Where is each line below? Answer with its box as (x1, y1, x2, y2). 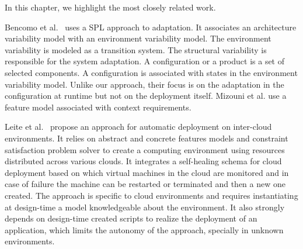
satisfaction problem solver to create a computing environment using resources (5, 143, 285, 155)
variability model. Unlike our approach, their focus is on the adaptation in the (5, 78, 284, 90)
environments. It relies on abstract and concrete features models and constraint (5, 132, 288, 144)
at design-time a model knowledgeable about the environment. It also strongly (5, 200, 285, 213)
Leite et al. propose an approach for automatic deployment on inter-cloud (5, 120, 272, 133)
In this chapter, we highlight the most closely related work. (5, 1, 216, 13)
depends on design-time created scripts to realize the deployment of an (5, 212, 257, 224)
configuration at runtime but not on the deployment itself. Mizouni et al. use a (5, 89, 287, 102)
